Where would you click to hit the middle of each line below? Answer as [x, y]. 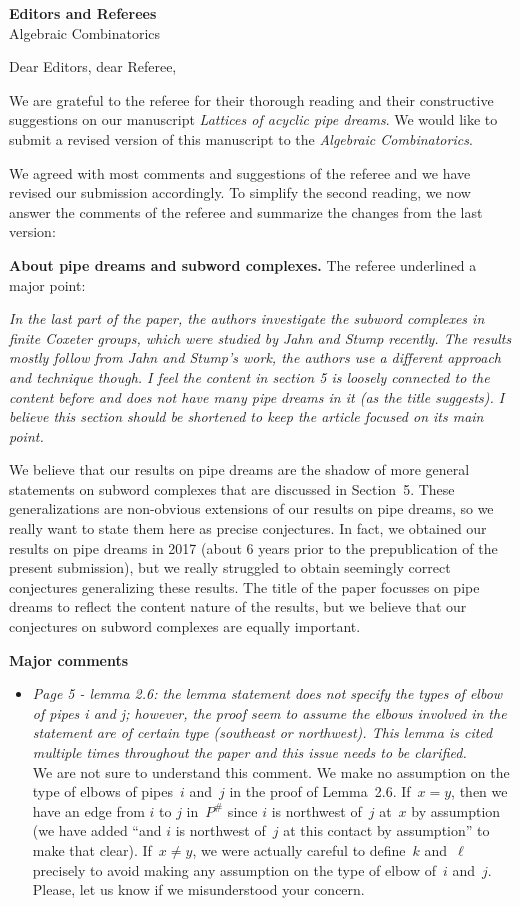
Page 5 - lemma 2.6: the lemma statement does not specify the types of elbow [267, 693]
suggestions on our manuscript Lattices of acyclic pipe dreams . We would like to [253, 119]
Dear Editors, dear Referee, [93, 66]
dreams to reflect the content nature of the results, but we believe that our [238, 606]
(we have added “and [97, 830]
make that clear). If [92, 849]
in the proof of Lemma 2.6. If [320, 791]
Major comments [69, 659]
